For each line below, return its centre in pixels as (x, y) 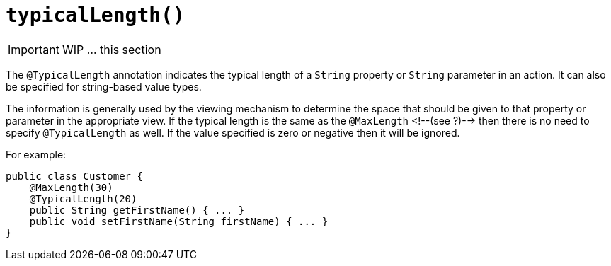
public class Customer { (74, 176)
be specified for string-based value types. (104, 86)
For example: (36, 154)
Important (34, 49)
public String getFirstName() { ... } (137, 210)
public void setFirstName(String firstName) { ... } (179, 221)
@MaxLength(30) (71, 187)
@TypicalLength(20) (83, 198)
